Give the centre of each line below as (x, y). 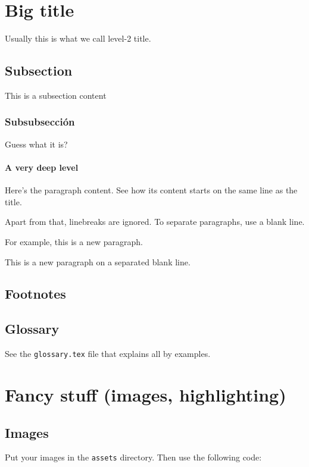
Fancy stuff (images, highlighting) (146, 394)
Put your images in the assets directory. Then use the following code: (133, 457)
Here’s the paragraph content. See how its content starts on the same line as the (151, 190)
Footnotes (35, 294)
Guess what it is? (36, 144)
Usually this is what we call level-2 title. (78, 38)
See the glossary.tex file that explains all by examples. (108, 354)
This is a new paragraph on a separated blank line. (98, 261)
